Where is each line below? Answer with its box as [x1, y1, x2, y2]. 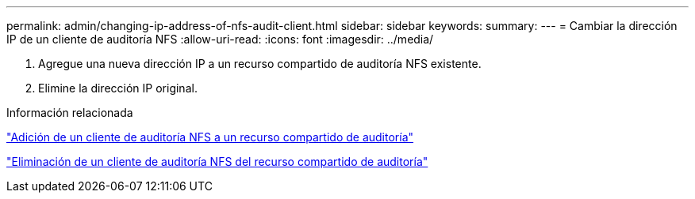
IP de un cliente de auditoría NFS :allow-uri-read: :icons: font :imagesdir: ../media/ [6, 32, 434, 46]
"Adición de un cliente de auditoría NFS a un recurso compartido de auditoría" [6, 130, 414, 144]
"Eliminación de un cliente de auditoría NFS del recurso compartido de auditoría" [6, 155, 428, 168]
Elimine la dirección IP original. [38, 81, 198, 95]
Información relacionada [6, 106, 133, 119]
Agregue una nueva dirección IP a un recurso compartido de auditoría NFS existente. [38, 57, 482, 70]
